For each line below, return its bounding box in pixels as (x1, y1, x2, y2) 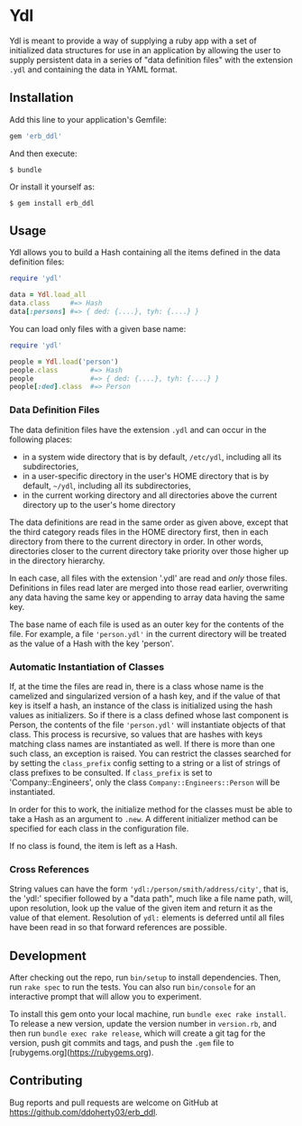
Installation (9, 90, 74, 106)
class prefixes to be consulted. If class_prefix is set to (9, 767, 213, 778)
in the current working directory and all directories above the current (22, 489, 278, 501)
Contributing (9, 1073, 83, 1088)
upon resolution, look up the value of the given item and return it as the (9, 903, 273, 914)
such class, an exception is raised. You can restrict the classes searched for (9, 748, 291, 759)
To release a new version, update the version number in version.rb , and (9, 1019, 278, 1029)
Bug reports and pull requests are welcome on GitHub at (9, 1097, 219, 1108)
